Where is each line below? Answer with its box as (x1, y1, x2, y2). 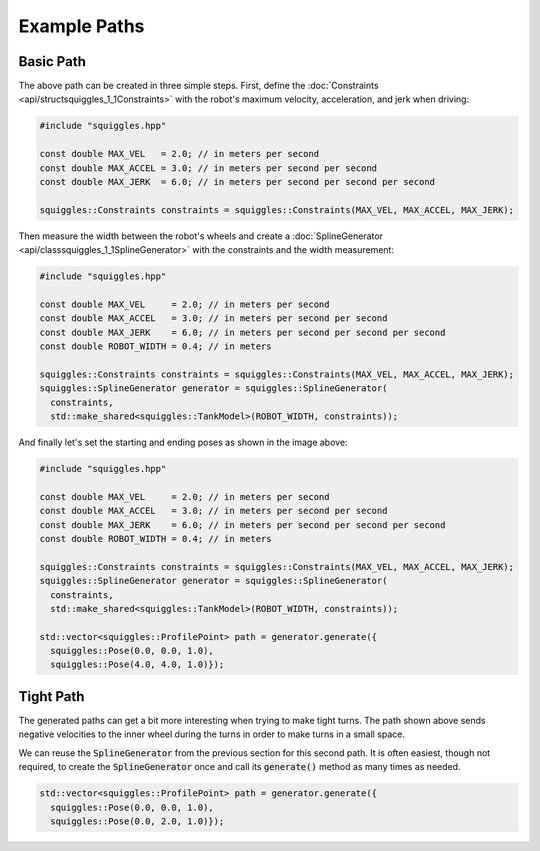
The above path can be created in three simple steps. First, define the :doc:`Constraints (18, 80, 379, 92)
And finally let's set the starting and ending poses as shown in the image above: (18, 436, 349, 449)
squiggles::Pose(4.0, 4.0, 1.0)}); (50, 659, 225, 670)
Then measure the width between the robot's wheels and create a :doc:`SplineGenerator (18, 230, 384, 242)
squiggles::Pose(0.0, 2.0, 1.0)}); (50, 815, 225, 827)
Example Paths (18, 15, 145, 37)
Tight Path (18, 688, 85, 705)
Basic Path (18, 53, 87, 70)
